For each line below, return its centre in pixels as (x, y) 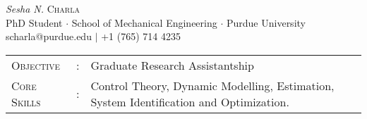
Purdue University (266, 22)
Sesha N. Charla (43, 8)
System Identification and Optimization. (190, 101)
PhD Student (34, 22)
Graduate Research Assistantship (172, 65)
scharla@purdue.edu (49, 36)
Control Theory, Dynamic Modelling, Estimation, (212, 85)
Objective (36, 65)
